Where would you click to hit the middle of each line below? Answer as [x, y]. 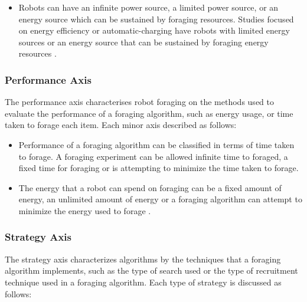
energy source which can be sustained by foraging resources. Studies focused [156, 19]
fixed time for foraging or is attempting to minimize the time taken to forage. [159, 168]
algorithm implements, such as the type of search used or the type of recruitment [151, 270]
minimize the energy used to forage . [85, 210]
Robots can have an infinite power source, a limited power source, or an [148, 7]
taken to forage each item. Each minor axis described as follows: [121, 125]
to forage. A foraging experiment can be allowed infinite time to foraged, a [153, 156]
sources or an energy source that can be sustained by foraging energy [143, 42]
